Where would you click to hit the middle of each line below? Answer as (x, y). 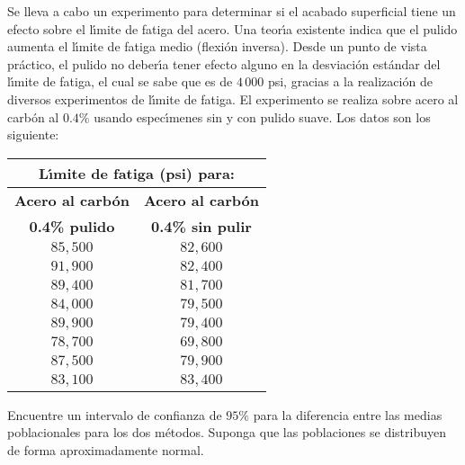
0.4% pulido (72, 226)
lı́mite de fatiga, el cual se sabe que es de (120, 81)
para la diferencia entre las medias (348, 414)
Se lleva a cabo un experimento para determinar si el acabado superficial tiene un (232, 11)
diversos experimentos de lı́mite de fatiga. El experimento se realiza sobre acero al (233, 98)
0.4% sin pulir (201, 226)
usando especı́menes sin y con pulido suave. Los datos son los (262, 116)
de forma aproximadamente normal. (106, 449)
